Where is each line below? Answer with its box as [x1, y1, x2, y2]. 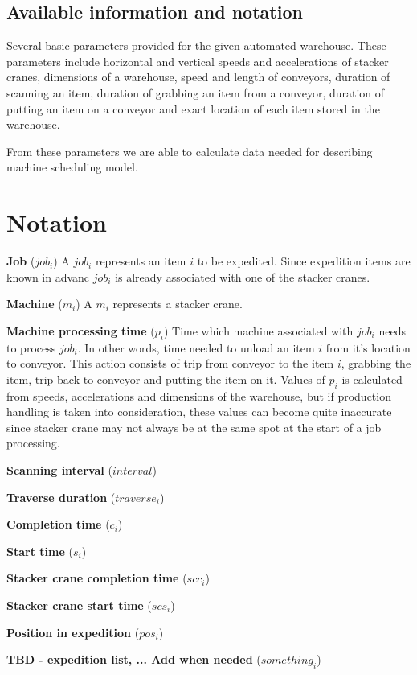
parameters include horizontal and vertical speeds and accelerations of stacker [6, 52, 389, 69]
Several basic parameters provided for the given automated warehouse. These [6, 37, 386, 54]
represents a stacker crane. [112, 295, 243, 312]
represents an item [95, 253, 186, 270]
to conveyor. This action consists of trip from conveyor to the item [6, 355, 334, 372]
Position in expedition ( [6, 624, 140, 640]
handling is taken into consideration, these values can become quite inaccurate [6, 403, 392, 420]
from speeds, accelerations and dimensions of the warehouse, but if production [6, 387, 391, 404]
